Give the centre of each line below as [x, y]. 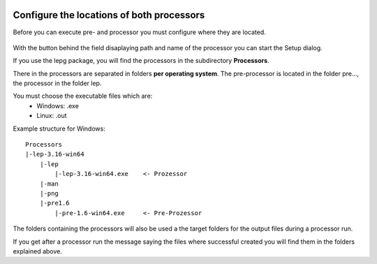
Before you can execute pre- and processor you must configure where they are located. [140, 32]
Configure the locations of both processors [109, 15]
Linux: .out [52, 116]
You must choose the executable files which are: [83, 96]
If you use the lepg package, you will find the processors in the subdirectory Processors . [141, 61]
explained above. [37, 251]
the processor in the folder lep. [57, 83]
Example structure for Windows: [59, 129]
